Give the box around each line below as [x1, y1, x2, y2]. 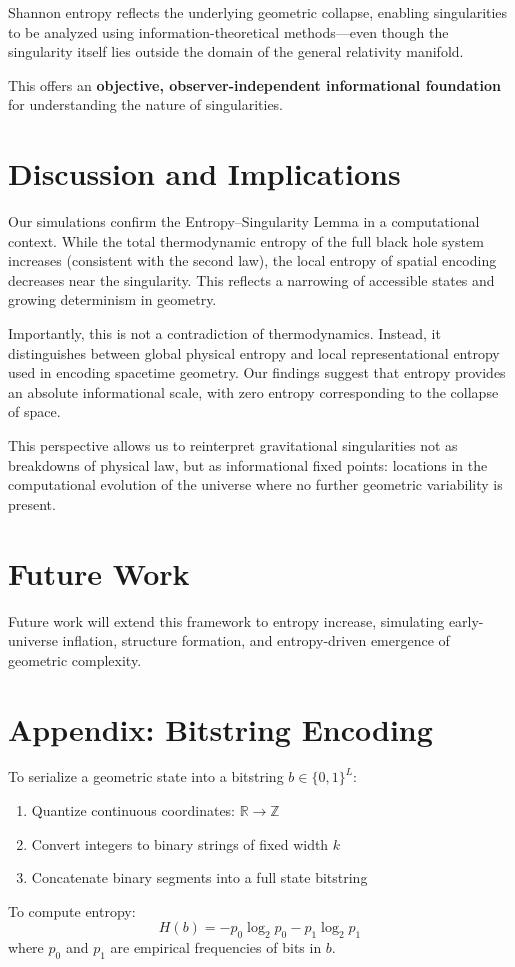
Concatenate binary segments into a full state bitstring [31, 867, 368, 888]
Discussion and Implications [8, 153, 401, 194]
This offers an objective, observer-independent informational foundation [8, 74, 501, 95]
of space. [8, 401, 61, 422]
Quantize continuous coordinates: [31, 800, 236, 821]
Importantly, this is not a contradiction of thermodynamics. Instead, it [8, 323, 441, 344]
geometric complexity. [8, 649, 142, 670]
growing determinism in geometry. [8, 289, 217, 310]
